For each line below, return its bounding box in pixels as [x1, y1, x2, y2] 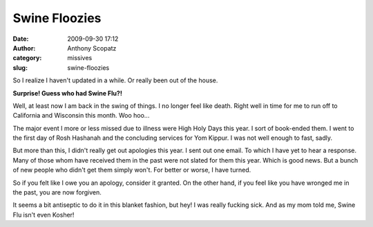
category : [12, 54, 42, 62]
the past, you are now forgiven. [12, 188, 102, 197]
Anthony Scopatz [67, 44, 117, 52]
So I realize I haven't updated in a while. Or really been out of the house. [12, 76, 218, 84]
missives [67, 54, 93, 62]
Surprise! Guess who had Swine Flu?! [12, 89, 122, 97]
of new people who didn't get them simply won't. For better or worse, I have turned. [12, 166, 251, 174]
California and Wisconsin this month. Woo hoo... [12, 111, 150, 120]
